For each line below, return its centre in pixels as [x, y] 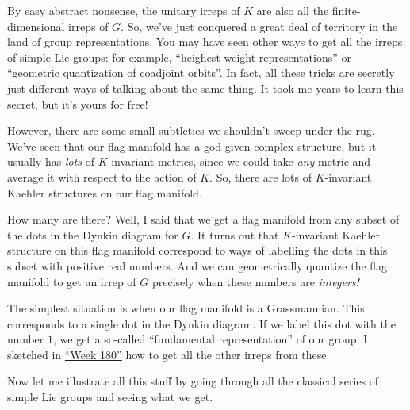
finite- [346, 10]
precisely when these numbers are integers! [256, 281]
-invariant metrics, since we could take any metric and [239, 161]
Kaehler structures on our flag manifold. [105, 192]
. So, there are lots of [261, 176]
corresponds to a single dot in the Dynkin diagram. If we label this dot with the [201, 323]
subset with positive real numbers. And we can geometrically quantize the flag [197, 265]
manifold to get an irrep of [72, 281]
